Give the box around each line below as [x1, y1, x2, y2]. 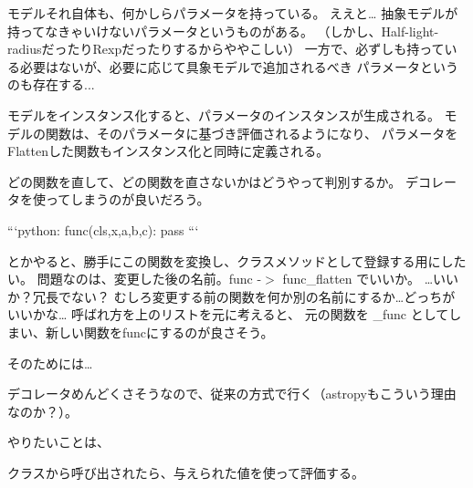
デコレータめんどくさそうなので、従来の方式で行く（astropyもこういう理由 [7, 384, 457, 403]
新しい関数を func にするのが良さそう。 [45, 322, 274, 341]
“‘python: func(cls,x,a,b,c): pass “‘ [7, 220, 199, 239]
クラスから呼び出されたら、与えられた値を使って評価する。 [7, 462, 365, 482]
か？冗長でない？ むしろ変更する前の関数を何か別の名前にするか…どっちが [7, 286, 456, 306]
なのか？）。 [7, 401, 78, 421]
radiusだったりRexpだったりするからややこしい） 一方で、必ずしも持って [7, 39, 445, 58]
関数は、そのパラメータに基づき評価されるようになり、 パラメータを [45, 123, 458, 142]
